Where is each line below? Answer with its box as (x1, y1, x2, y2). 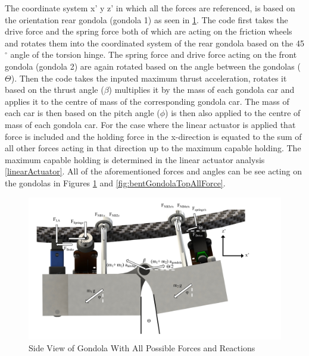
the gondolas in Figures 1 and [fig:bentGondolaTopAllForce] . (5, 176, 226, 189)
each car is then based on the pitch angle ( (5, 107, 160, 119)
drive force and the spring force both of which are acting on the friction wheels (5, 25, 292, 38)
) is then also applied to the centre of (165, 107, 301, 119)
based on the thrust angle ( (5, 83, 104, 96)
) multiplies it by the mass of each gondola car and (108, 83, 295, 96)
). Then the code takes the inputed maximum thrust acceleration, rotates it (11, 71, 287, 84)
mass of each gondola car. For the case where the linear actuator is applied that (5, 118, 296, 130)
